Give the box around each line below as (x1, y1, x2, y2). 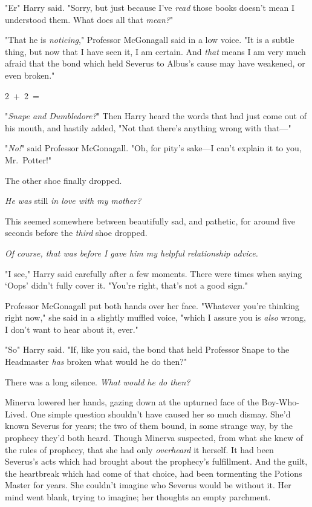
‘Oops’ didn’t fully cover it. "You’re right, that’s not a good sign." (5, 279, 249, 292)
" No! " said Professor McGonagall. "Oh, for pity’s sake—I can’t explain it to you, (5, 142, 302, 154)
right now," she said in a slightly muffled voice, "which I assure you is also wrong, (5, 311, 306, 324)
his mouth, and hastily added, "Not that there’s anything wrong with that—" (5, 121, 291, 134)
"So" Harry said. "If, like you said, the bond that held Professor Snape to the (5, 343, 290, 356)
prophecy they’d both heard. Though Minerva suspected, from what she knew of (5, 431, 304, 444)
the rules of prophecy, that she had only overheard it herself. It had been (5, 443, 274, 456)
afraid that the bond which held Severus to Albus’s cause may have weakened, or (5, 57, 305, 70)
